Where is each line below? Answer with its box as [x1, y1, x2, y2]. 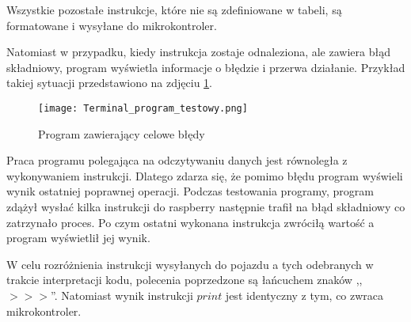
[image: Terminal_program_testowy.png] [38, 102, 248, 114]
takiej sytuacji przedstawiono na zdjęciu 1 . [6, 74, 212, 91]
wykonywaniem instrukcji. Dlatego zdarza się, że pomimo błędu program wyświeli [6, 167, 403, 184]
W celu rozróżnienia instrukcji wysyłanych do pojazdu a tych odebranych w [6, 256, 374, 272]
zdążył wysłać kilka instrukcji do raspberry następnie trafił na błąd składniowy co [6, 199, 405, 214]
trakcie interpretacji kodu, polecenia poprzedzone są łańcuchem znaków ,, [6, 271, 363, 288]
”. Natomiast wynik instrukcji [50, 286, 193, 303]
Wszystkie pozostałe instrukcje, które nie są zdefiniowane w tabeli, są [6, 2, 342, 17]
